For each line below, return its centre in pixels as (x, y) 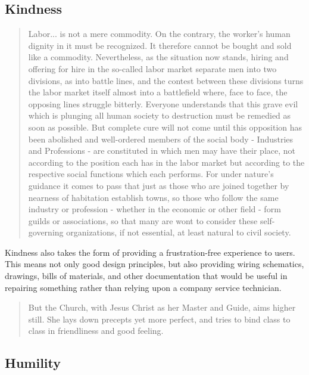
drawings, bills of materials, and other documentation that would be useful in (146, 276)
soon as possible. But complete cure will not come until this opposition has (165, 127)
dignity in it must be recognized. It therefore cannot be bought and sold (160, 45)
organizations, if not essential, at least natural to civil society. (179, 232)
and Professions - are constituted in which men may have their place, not (162, 151)
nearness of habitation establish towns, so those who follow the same (153, 197)
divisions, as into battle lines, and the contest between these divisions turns (166, 80)
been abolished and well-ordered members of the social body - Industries (161, 139)
